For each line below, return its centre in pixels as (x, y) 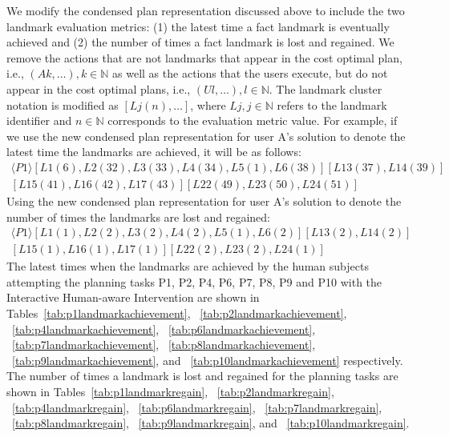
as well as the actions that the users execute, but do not (250, 73)
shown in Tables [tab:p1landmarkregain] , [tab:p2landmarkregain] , (170, 391)
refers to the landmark (332, 104)
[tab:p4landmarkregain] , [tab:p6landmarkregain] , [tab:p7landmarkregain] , (197, 407)
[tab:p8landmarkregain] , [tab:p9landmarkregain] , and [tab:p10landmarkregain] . (211, 423)
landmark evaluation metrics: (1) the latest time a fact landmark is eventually (198, 26)
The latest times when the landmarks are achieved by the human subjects (188, 266)
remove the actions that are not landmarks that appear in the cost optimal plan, (204, 57)
